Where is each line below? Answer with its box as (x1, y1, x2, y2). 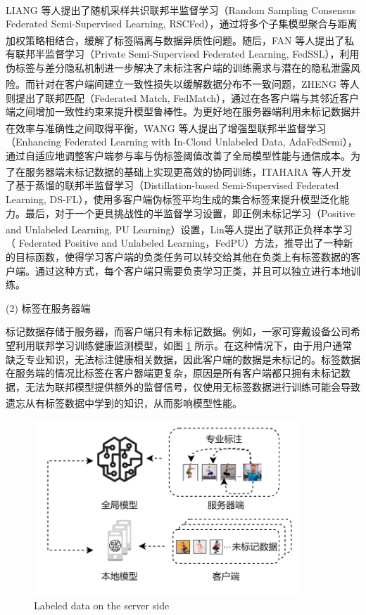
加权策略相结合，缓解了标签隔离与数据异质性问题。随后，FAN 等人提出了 (6, 32, 345, 47)
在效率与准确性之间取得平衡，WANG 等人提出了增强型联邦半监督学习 (6, 120, 327, 135)
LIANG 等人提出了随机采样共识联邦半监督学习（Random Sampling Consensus (6, 2, 356, 17)
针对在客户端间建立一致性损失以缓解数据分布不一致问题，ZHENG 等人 (34, 76, 360, 91)
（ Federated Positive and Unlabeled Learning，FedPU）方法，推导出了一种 (6, 235, 343, 250)
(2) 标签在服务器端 (6, 300, 91, 315)
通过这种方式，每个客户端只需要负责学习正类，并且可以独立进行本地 (34, 263, 351, 278)
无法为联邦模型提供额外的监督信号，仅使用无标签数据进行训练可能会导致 (25, 379, 360, 394)
